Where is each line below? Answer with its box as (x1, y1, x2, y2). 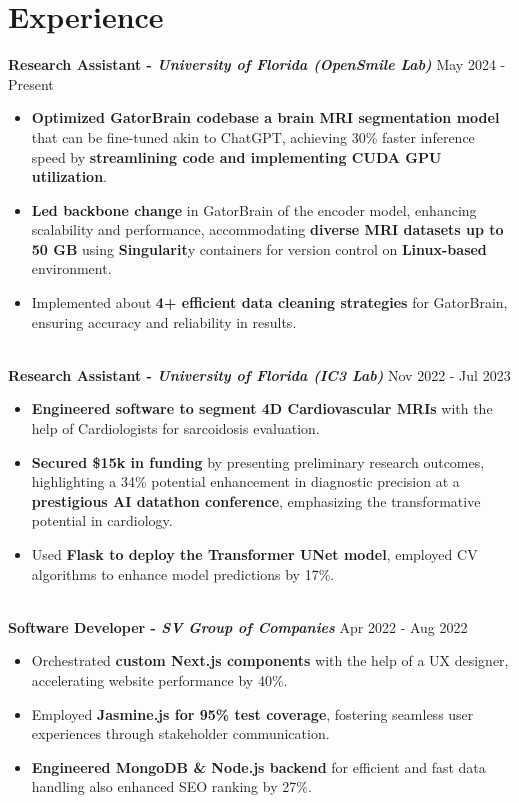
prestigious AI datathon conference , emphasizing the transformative (31, 490, 481, 511)
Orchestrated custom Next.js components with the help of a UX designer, (31, 650, 509, 671)
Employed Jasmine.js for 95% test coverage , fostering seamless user (31, 703, 474, 724)
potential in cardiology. (31, 510, 173, 531)
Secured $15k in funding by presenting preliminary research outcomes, (31, 451, 485, 472)
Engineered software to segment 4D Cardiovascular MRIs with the (31, 398, 493, 419)
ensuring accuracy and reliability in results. (31, 311, 297, 332)
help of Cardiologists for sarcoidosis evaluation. (31, 418, 320, 439)
